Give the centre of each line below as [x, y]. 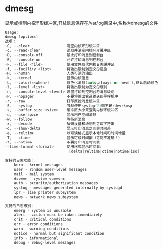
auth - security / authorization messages [56, 183]
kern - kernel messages [38, 165]
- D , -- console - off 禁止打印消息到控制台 [54, 55]
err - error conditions [38, 224]
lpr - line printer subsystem [45, 192]
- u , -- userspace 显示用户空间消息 [51, 115]
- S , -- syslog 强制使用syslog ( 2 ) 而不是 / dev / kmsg [69, 106]
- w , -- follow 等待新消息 [45, 119]
